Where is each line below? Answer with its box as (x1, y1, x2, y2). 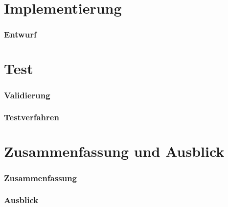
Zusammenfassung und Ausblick (4, 141, 225, 161)
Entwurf (4, 28, 37, 40)
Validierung (4, 89, 50, 101)
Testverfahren (4, 111, 59, 123)
